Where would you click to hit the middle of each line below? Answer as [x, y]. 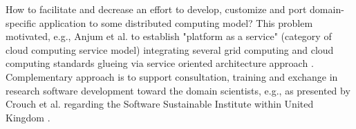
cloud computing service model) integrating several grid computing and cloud [170, 49]
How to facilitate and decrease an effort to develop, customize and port [156, 9]
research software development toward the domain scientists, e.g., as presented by [178, 90]
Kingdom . [28, 117]
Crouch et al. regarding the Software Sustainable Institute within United [160, 104]
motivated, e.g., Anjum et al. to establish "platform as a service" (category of [169, 36]
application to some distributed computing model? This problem [176, 22]
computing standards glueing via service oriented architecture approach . [160, 63]
